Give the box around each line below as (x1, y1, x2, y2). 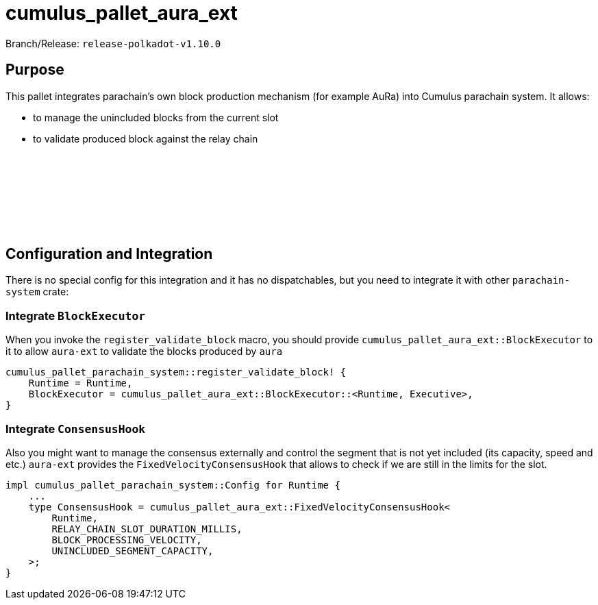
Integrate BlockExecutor (5, 308, 146, 323)
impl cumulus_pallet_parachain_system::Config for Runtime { (5, 479, 340, 491)
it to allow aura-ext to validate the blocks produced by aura (5, 345, 283, 358)
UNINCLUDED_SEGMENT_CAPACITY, (51, 545, 214, 556)
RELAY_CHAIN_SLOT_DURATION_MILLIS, (51, 523, 242, 534)
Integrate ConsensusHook (5, 421, 146, 436)
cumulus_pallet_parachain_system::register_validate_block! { (5, 367, 347, 378)
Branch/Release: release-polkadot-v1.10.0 (5, 37, 221, 49)
